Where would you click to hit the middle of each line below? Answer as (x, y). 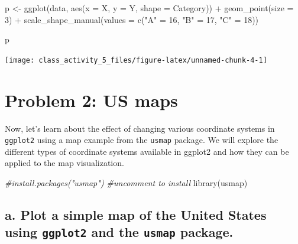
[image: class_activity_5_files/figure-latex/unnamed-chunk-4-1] (136, 60)
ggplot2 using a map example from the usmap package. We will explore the (142, 140)
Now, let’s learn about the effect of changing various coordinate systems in (140, 128)
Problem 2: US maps (91, 100)
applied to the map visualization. (64, 163)
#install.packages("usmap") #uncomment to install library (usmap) (126, 183)
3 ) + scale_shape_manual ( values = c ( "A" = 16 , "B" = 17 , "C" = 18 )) (132, 19)
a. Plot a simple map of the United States (136, 214)
